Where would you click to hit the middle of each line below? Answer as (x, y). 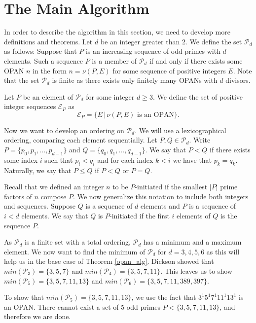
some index (21, 160)
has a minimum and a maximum (192, 242)
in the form (50, 70)
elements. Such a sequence (43, 60)
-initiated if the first (140, 216)
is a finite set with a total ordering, (77, 242)
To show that (24, 297)
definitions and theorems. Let (48, 41)
